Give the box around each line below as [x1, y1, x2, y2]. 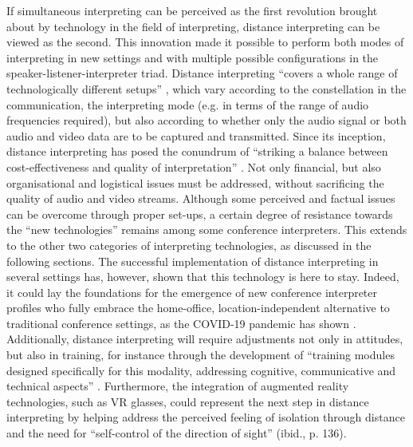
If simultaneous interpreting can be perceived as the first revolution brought [6, 2, 378, 18]
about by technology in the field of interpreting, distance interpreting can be [6, 18, 380, 34]
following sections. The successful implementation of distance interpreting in [6, 252, 379, 269]
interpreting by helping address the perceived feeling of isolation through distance [6, 409, 405, 425]
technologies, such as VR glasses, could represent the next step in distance [6, 393, 369, 409]
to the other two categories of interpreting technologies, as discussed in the [6, 236, 372, 253]
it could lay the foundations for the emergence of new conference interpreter [6, 283, 378, 300]
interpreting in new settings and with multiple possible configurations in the [6, 49, 379, 65]
